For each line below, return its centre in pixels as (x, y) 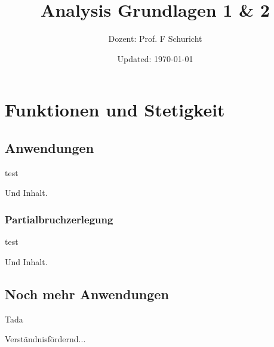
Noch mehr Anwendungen (87, 294)
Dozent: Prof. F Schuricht (155, 39)
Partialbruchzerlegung (59, 219)
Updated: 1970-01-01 (155, 58)
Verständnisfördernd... (45, 339)
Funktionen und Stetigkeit (115, 110)
